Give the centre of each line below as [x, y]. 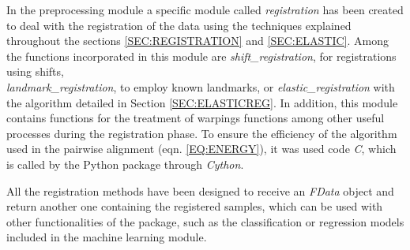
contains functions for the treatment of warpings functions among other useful [196, 118]
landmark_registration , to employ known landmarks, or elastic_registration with [201, 86]
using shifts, [35, 71]
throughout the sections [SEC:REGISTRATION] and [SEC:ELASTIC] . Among [197, 41]
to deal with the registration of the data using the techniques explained [179, 25]
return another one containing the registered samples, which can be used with [195, 206]
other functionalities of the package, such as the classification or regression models [205, 221]
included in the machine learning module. [107, 237]
